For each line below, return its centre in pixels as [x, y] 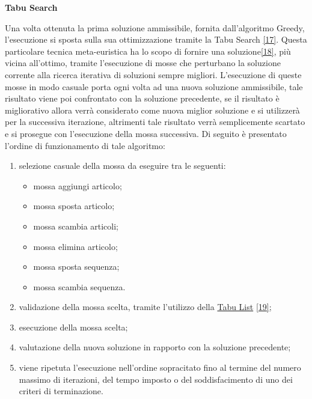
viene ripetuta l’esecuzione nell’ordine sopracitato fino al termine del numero [160, 367]
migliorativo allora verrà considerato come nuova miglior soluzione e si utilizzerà [152, 110]
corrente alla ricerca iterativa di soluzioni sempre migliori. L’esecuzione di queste [153, 74]
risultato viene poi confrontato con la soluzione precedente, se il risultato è [142, 98]
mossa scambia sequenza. [79, 286]
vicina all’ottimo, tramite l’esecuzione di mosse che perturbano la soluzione [143, 63]
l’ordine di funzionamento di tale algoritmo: [85, 145]
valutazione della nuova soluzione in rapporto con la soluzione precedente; [155, 347]
